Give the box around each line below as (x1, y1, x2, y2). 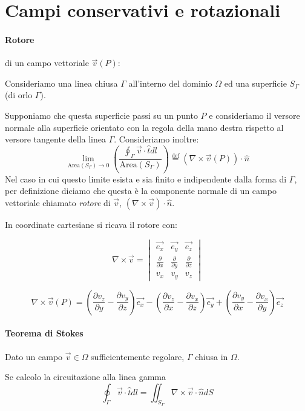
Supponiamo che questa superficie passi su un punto (5, 109, 198, 121)
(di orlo (5, 89, 33, 101)
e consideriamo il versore (209, 109, 300, 121)
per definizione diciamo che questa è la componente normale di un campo (5, 184, 277, 197)
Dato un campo (5, 350, 63, 363)
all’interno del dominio (128, 76, 212, 89)
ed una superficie (224, 76, 287, 89)
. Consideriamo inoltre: (114, 133, 199, 145)
